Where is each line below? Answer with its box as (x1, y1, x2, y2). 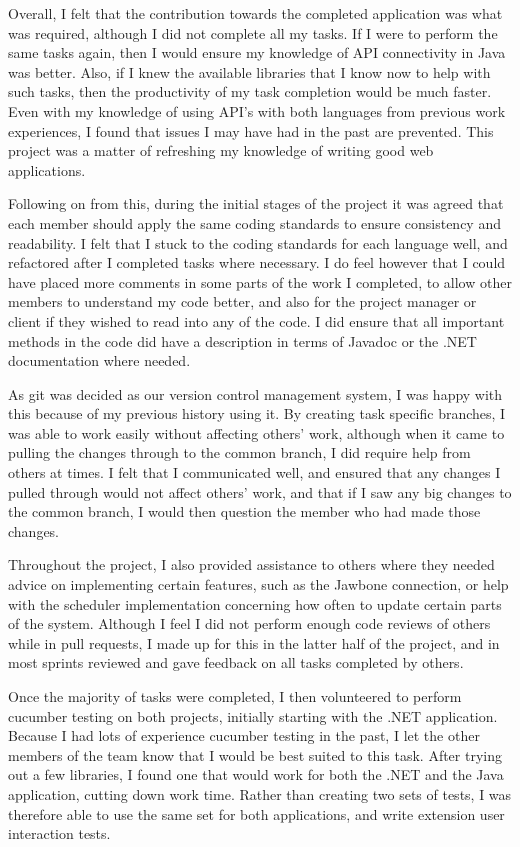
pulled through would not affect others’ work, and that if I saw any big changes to (8, 481, 512, 502)
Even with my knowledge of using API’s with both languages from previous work (8, 100, 506, 121)
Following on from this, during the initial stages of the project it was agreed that (8, 193, 504, 214)
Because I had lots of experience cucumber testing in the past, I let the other (8, 725, 480, 746)
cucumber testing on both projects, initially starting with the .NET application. (8, 705, 498, 726)
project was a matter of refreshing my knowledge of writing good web (8, 140, 434, 161)
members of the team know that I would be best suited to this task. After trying (8, 744, 502, 765)
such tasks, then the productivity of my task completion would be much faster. (8, 81, 492, 102)
